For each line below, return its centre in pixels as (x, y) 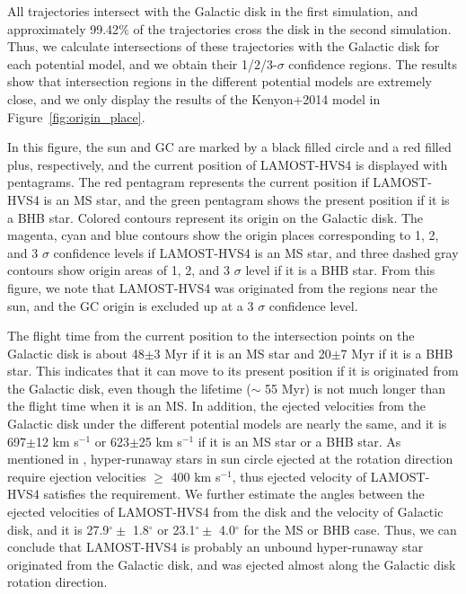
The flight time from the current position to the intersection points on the (211, 336)
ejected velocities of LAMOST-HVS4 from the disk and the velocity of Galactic (225, 512)
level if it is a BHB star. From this (340, 270)
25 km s (160, 441)
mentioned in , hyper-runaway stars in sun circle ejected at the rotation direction (230, 459)
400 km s (196, 476)
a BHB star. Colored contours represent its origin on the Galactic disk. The (215, 217)
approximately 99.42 (63, 28)
